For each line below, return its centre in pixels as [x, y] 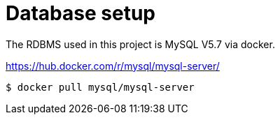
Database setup [80, 13]
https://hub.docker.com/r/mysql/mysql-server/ [113, 66]
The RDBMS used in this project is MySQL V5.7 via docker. [140, 44]
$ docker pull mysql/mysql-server [100, 87]
